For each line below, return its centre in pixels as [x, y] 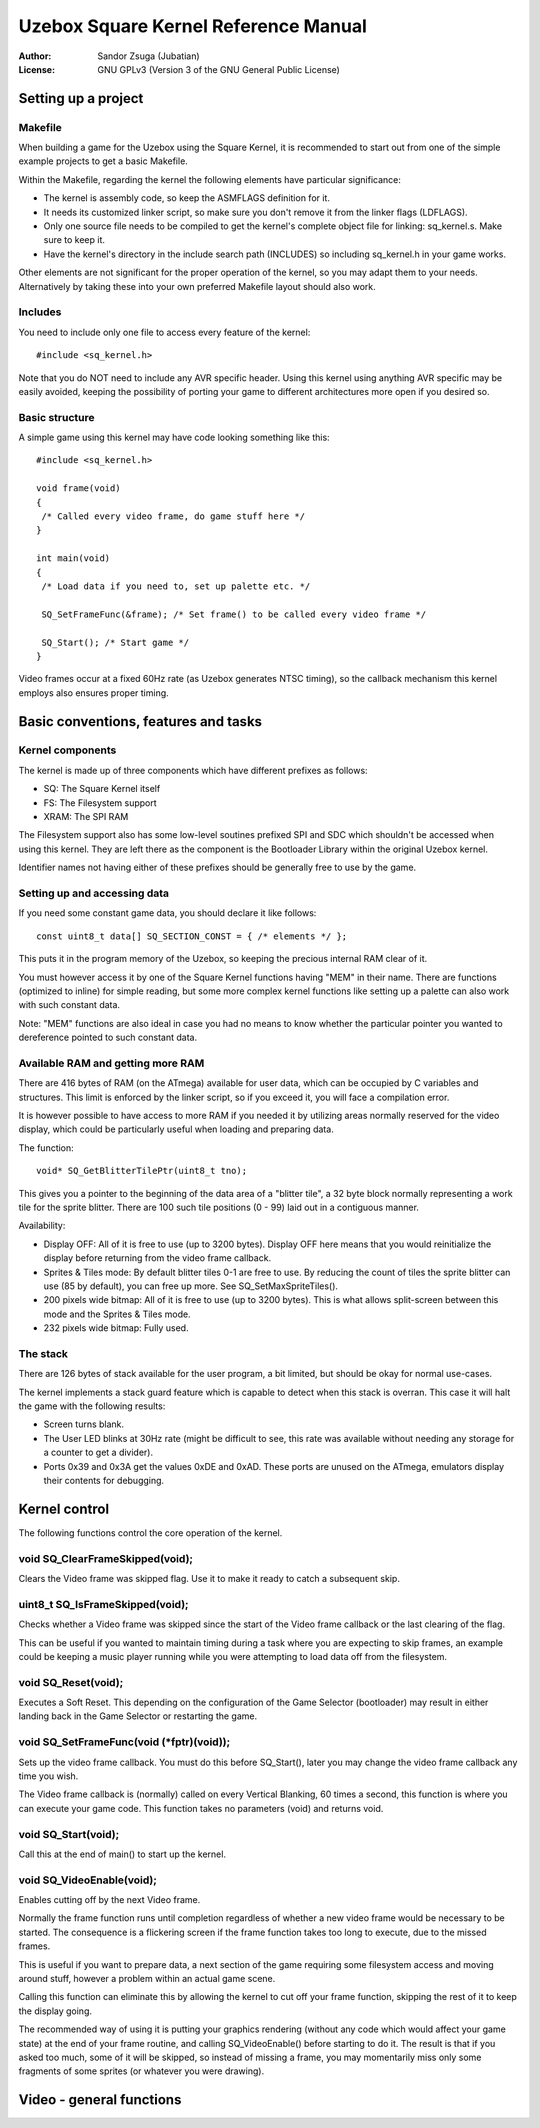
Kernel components [67, 750]
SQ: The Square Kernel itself [102, 789]
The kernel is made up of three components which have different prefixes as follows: [193, 770]
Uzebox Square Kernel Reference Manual [192, 26]
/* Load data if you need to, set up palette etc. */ [176, 586]
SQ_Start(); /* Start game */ [115, 642]
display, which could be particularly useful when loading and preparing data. [176, 1129]
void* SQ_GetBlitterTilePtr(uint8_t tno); [142, 1171]
